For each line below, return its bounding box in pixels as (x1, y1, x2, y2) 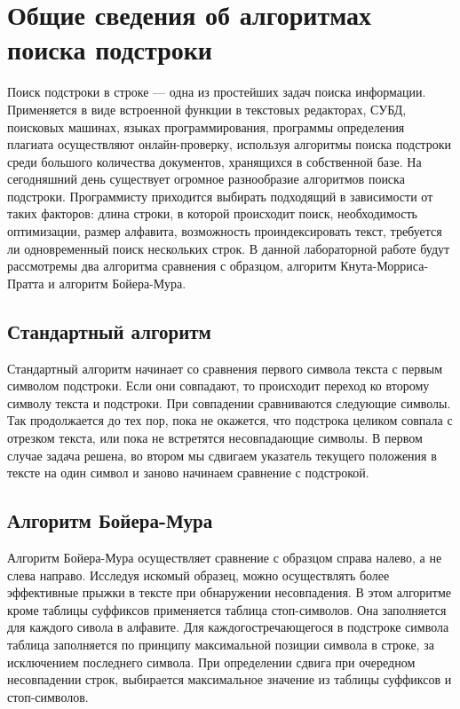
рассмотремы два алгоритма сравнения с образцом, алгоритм (7, 256, 337, 275)
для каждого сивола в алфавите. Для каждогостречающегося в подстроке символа (7, 618, 449, 636)
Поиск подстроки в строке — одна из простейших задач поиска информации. (7, 83, 426, 101)
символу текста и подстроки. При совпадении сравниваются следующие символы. (7, 393, 451, 412)
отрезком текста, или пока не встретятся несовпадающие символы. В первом (7, 429, 423, 447)
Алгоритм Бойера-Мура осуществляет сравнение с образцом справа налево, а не (7, 548, 442, 566)
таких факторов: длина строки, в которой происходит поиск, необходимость (7, 204, 417, 223)
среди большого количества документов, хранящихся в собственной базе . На (7, 152, 422, 170)
